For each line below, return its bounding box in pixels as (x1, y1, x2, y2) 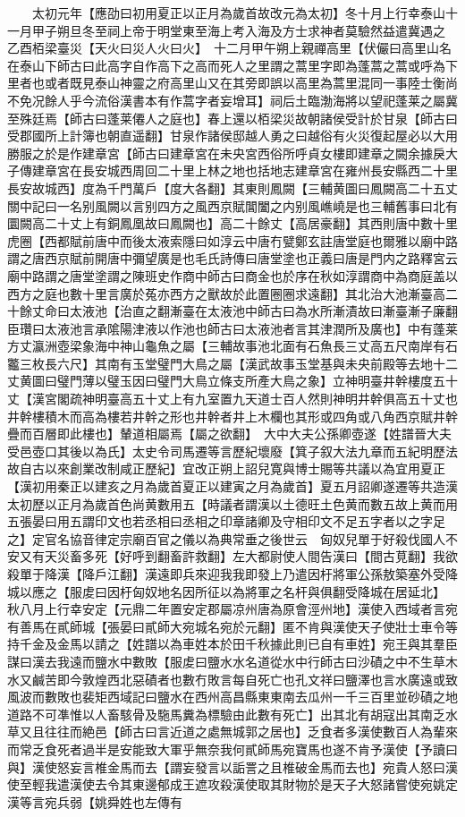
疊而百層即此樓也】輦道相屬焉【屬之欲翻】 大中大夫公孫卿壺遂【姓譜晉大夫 (7, 424, 452, 443)
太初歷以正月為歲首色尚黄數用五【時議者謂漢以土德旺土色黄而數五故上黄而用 (7, 494, 458, 513)
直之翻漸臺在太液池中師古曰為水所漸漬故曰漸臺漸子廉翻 (131, 302, 458, 320)
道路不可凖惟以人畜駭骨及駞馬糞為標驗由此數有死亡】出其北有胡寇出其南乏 (7, 704, 445, 723)
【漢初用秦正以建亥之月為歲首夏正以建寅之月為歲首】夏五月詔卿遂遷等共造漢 (7, 477, 458, 496)
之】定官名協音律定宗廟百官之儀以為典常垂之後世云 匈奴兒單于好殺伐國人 (7, 529, 445, 548)
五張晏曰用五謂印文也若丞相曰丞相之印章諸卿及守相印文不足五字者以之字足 (7, 512, 445, 531)
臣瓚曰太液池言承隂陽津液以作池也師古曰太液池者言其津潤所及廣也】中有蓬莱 (7, 319, 458, 337)
